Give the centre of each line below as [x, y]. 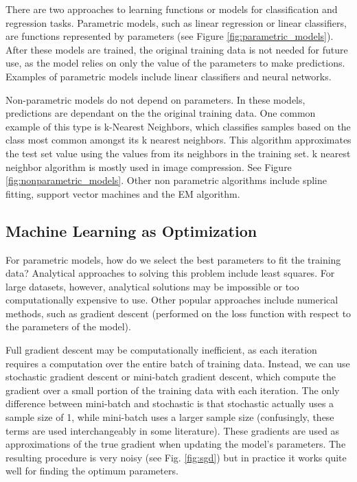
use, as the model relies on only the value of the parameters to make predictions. [175, 63]
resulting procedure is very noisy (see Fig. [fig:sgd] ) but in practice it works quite [176, 457]
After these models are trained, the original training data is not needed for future [177, 49]
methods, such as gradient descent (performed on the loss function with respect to [178, 313]
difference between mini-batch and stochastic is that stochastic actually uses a [170, 403]
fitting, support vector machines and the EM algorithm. [123, 193]
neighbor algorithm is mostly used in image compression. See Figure [149, 167]
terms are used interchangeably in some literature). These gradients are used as [173, 430]
